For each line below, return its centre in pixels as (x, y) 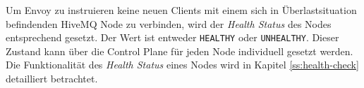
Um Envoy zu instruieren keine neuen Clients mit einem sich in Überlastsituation (181, 10)
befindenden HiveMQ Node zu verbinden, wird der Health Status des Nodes (169, 23)
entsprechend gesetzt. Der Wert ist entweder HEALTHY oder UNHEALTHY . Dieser (172, 37)
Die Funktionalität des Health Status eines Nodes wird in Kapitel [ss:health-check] (182, 65)
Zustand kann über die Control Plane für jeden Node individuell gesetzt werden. (180, 51)
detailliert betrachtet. (52, 79)
